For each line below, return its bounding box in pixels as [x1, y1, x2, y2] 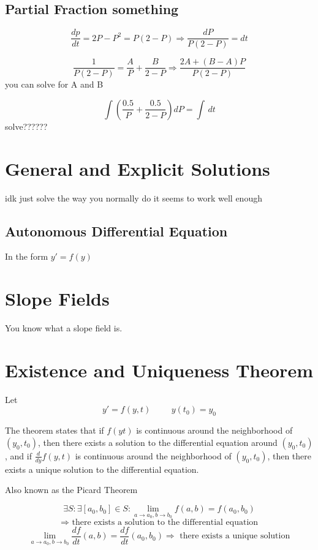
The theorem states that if [5, 424, 104, 437]
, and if [5, 449, 32, 462]
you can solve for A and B [5, 78, 104, 91]
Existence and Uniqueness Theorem [5, 357, 313, 382]
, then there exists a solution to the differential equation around [38, 435, 278, 448]
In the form [5, 250, 48, 263]
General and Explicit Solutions [5, 156, 270, 181]
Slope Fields [5, 286, 110, 311]
